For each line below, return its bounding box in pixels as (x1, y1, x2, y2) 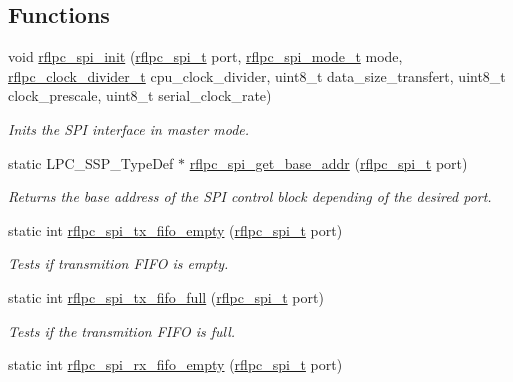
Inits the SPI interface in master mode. (8, 118, 250, 139)
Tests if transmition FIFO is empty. (8, 253, 229, 274)
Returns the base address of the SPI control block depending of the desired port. (8, 186, 492, 207)
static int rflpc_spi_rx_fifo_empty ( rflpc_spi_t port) (8, 354, 343, 375)
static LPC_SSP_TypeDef (8, 152, 174, 173)
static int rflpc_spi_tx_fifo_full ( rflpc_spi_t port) (8, 286, 324, 307)
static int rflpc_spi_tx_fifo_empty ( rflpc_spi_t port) (8, 219, 343, 240)
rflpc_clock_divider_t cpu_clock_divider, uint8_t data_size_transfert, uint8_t (8, 65, 506, 86)
